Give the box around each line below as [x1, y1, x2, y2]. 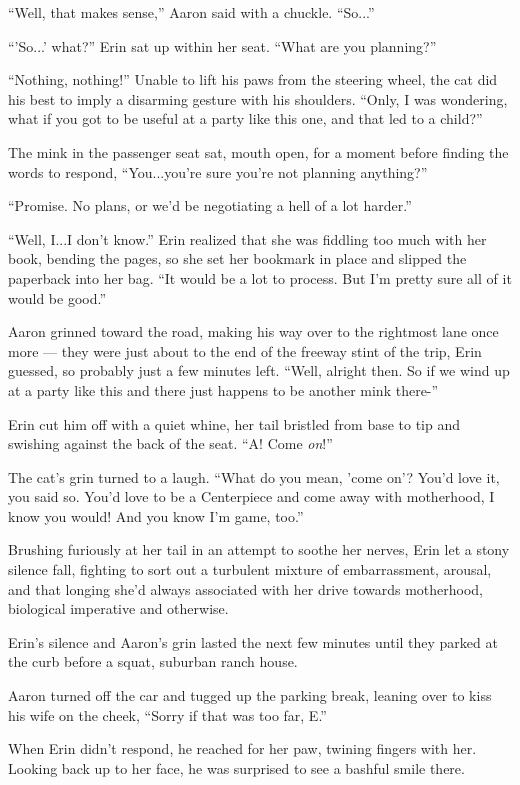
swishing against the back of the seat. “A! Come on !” [8, 433, 333, 454]
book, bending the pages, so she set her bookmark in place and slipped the [8, 248, 467, 269]
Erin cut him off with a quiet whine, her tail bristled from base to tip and [8, 413, 461, 434]
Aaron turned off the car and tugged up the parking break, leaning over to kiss [8, 685, 492, 706]
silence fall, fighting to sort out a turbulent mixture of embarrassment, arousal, [8, 559, 492, 580]
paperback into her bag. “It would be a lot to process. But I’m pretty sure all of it [8, 267, 512, 288]
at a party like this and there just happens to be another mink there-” [8, 379, 439, 400]
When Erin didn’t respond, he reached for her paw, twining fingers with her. [8, 738, 477, 759]
